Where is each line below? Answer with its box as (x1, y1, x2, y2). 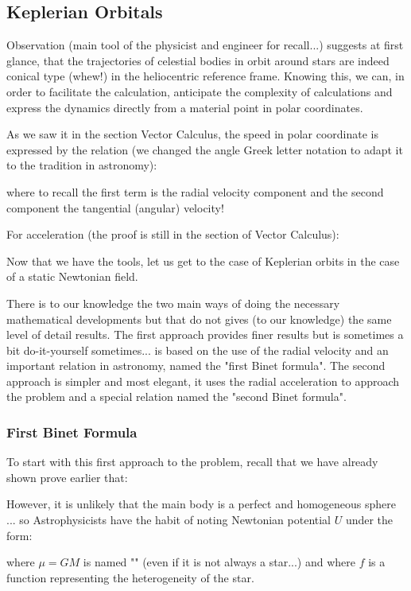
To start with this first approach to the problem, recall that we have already (6, 453, 378, 470)
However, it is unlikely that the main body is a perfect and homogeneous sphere (6, 496, 397, 512)
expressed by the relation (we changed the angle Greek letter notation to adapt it (6, 141, 403, 157)
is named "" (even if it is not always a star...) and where (83, 554, 356, 570)
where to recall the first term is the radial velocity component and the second (6, 183, 384, 200)
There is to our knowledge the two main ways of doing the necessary (6, 294, 340, 311)
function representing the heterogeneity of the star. (6, 569, 254, 585)
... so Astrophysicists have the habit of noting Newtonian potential (6, 511, 332, 528)
